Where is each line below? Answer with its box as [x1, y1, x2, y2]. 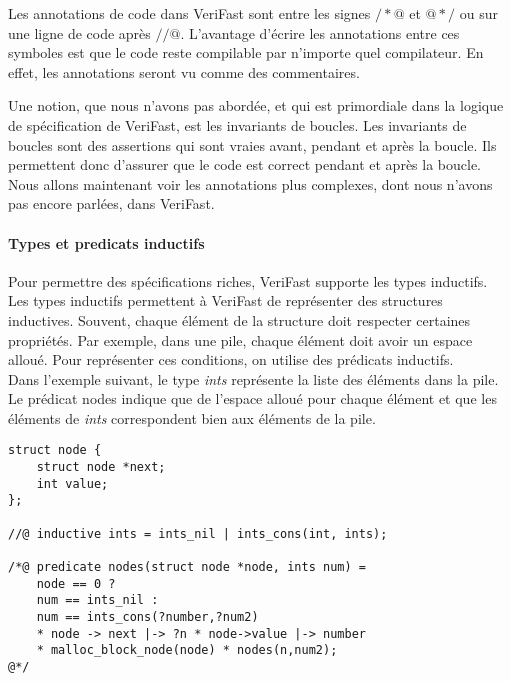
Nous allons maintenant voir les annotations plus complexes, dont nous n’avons [8, 173, 493, 194]
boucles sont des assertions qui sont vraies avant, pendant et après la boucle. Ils [8, 134, 497, 155]
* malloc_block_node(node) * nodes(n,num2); [36, 643, 338, 658]
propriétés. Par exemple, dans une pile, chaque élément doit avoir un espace [8, 329, 473, 350]
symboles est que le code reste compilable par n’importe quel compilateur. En [8, 42, 484, 63]
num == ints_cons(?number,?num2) [36, 610, 259, 625]
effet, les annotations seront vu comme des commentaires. [8, 61, 360, 82]
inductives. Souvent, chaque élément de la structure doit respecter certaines [8, 309, 471, 330]
